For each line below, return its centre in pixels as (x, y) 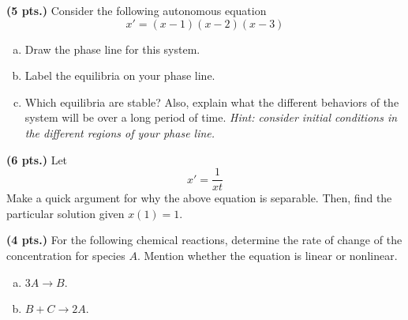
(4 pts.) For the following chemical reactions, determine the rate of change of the (204, 240)
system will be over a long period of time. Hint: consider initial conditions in (211, 117)
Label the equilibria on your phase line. (120, 75)
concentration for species (66, 255)
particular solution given (66, 213)
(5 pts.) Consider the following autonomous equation (137, 10)
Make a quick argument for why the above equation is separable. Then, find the (199, 198)
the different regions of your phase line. (120, 132)
